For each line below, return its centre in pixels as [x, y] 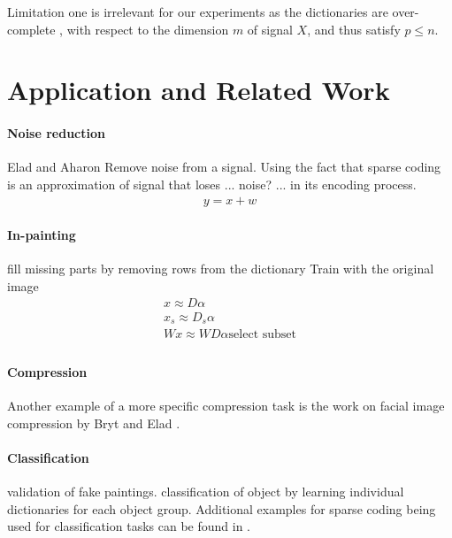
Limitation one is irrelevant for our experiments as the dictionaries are [198, 12]
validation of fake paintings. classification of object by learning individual [206, 491]
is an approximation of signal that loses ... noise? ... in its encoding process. [212, 184]
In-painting [42, 235]
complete [31, 29]
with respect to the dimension [148, 29]
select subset [262, 335]
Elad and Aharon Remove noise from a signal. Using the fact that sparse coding [224, 167]
